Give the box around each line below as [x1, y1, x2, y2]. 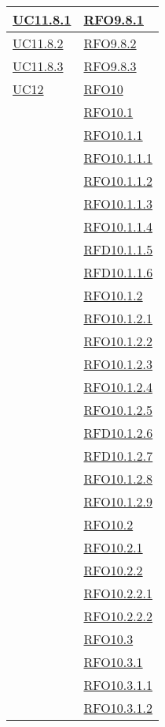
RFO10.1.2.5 [83, 401, 153, 419]
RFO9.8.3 [83, 57, 137, 75]
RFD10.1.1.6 [83, 263, 153, 281]
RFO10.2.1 [83, 538, 143, 556]
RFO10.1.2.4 [83, 378, 153, 396]
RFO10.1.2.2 [83, 332, 153, 350]
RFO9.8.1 [83, 10, 144, 28]
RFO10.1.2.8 [83, 469, 153, 488]
